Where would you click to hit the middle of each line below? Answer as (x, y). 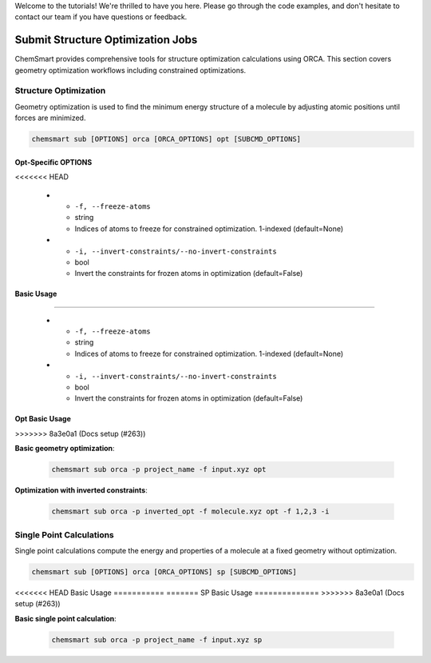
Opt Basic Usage (43, 419)
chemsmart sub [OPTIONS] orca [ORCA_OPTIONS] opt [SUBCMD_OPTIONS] (166, 139)
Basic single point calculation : (66, 618)
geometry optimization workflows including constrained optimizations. (130, 70)
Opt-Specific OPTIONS (53, 162)
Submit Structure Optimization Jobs (106, 40)
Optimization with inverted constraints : (81, 490)
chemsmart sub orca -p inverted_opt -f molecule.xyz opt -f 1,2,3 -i (190, 511)
